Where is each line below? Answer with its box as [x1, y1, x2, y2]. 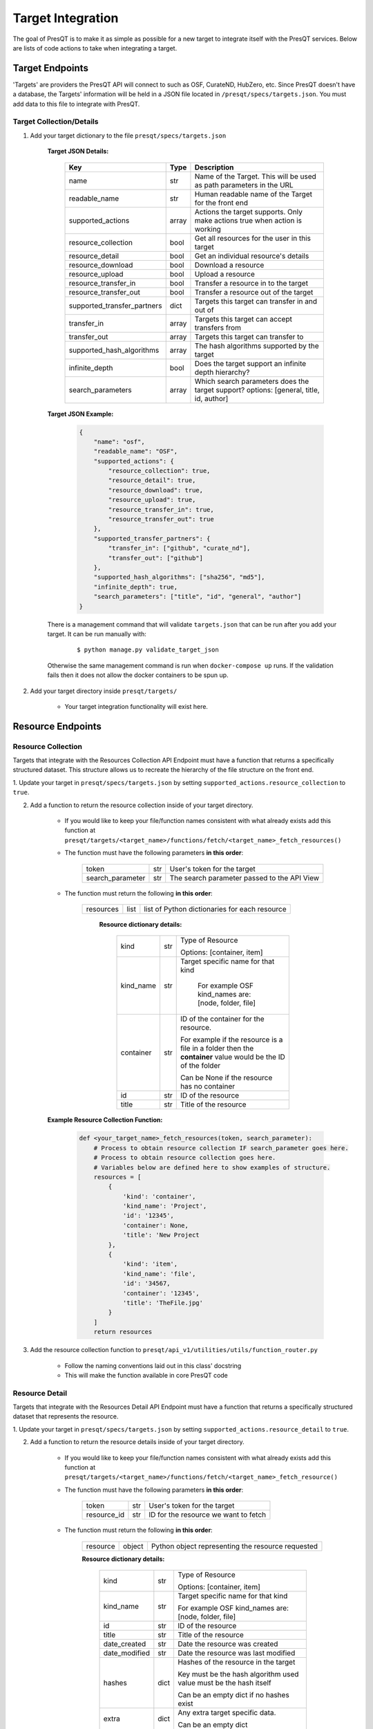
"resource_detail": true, [108, 477, 196, 484]
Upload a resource [194, 269, 255, 279]
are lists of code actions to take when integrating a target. [12, 44, 178, 52]
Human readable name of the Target [194, 189, 312, 198]
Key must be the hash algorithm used [177, 1669, 299, 1679]
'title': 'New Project [122, 1231, 200, 1239]
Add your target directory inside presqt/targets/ [30, 687, 178, 695]
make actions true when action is [194, 215, 303, 225]
